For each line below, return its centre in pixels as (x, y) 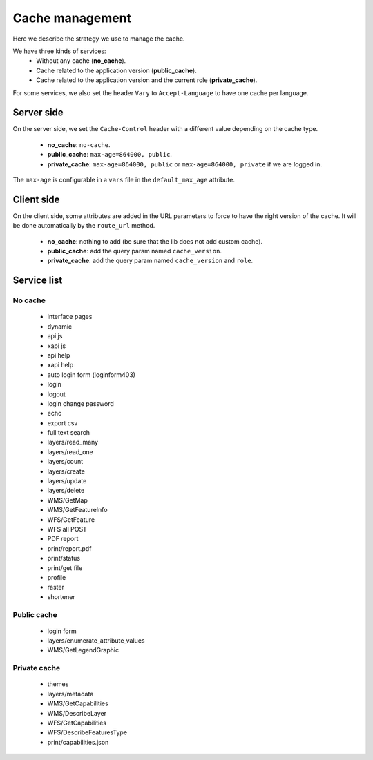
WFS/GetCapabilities (77, 723)
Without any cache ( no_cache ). (81, 61)
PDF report (63, 539)
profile (57, 577)
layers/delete (66, 491)
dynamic (60, 326)
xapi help (60, 365)
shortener (61, 596)
